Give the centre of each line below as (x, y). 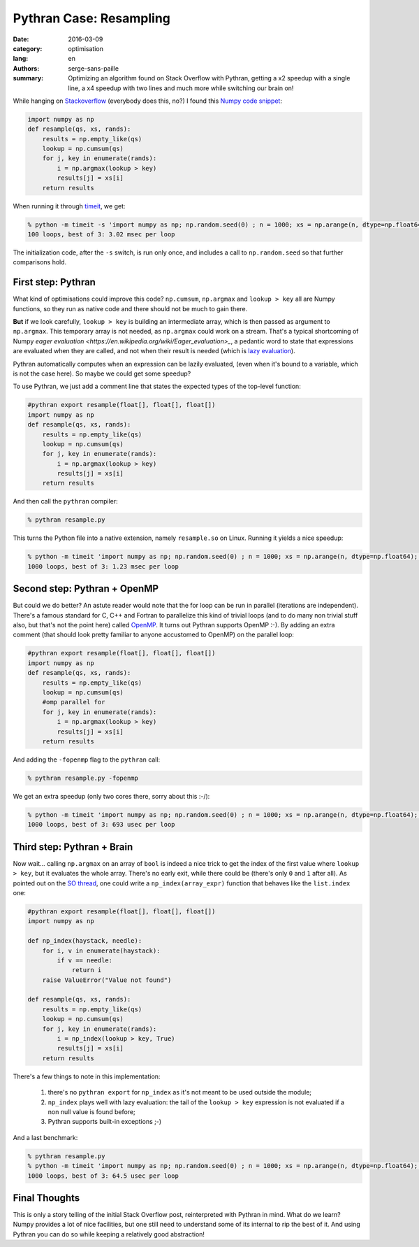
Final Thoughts (46, 1198)
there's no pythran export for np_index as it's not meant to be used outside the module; (180, 1092)
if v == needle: (85, 960)
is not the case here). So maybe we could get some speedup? (102, 373)
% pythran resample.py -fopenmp (83, 778)
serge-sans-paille (94, 68)
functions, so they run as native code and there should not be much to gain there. (130, 308)
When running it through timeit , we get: (69, 206)
